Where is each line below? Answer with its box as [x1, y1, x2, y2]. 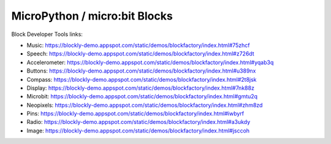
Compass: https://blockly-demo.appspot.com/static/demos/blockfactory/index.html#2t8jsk [26, 76, 257, 83]
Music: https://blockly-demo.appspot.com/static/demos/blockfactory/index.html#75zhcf [26, 41, 251, 49]
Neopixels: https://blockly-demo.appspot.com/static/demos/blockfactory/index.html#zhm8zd [26, 101, 263, 109]
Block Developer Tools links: [11, 31, 83, 38]
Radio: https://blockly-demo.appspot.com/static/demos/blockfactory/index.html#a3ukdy [26, 118, 251, 126]
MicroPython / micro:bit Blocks [11, 9, 173, 23]
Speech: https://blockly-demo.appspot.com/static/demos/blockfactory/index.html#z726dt [26, 50, 254, 57]
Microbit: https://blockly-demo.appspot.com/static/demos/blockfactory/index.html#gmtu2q [26, 93, 257, 100]
